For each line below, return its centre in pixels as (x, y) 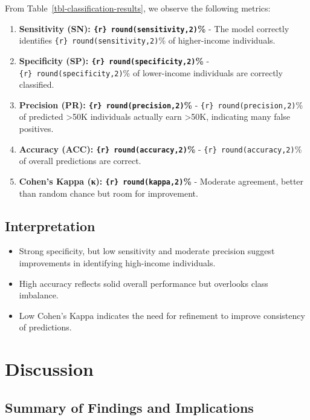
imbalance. (39, 295)
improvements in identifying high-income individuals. (117, 262)
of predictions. (45, 327)
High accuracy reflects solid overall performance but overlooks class (144, 283)
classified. (37, 84)
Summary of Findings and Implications (129, 407)
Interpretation (50, 225)
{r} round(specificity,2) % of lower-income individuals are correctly (151, 72)
